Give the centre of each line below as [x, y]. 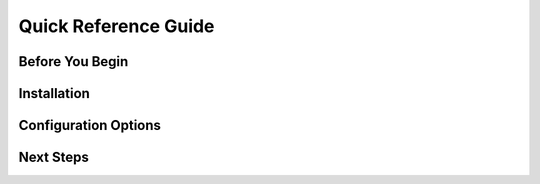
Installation [54, 93]
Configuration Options [90, 125]
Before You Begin [73, 61]
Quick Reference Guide [116, 26]
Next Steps [53, 157]
